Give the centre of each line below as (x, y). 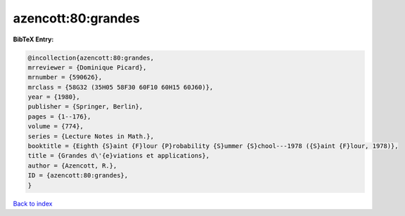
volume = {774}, (56, 127)
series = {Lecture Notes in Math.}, (91, 136)
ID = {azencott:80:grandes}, (78, 176)
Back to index (33, 203)
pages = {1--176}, (59, 116)
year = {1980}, (54, 97)
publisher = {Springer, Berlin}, (85, 107)
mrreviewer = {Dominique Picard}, (87, 67)
